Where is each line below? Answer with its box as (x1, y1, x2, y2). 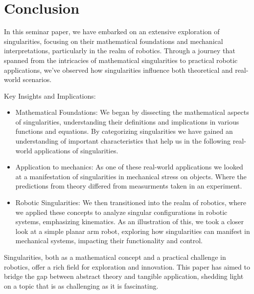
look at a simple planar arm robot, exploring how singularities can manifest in (15, 226, 250, 236)
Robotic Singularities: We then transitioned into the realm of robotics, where (15, 197, 247, 208)
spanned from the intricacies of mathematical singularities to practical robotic (4, 55, 238, 65)
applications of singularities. (34, 145, 118, 155)
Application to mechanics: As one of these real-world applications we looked (15, 162, 243, 172)
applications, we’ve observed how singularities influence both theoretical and (4, 64, 233, 75)
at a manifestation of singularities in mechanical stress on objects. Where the (15, 171, 247, 181)
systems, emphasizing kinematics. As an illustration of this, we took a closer (15, 216, 244, 227)
